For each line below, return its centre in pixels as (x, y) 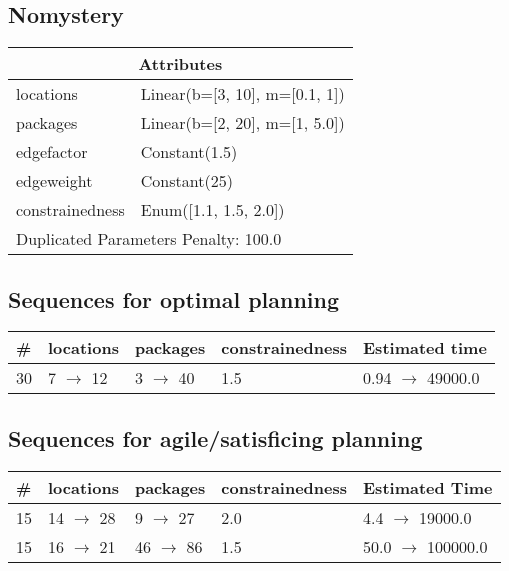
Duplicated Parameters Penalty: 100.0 (149, 239)
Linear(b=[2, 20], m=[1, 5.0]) (242, 123)
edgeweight (54, 181)
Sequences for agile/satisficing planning (215, 437)
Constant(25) (186, 181)
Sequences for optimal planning (174, 298)
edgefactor (52, 152)
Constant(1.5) (189, 152)
